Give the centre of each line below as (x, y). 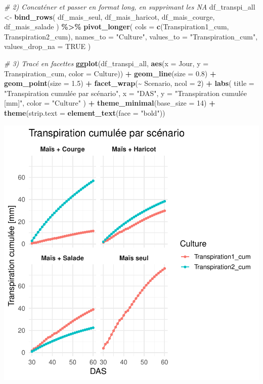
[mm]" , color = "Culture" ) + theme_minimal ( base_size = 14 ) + (110, 103)
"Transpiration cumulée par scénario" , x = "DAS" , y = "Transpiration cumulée (125, 93)
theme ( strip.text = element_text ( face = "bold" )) (85, 112)
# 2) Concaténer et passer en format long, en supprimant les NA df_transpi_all (130, 7)
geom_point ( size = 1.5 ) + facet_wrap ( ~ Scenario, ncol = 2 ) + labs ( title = (129, 83)
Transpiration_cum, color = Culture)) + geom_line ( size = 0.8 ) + (110, 73)
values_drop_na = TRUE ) (48, 46)
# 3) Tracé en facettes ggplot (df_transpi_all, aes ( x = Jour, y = (106, 63)
